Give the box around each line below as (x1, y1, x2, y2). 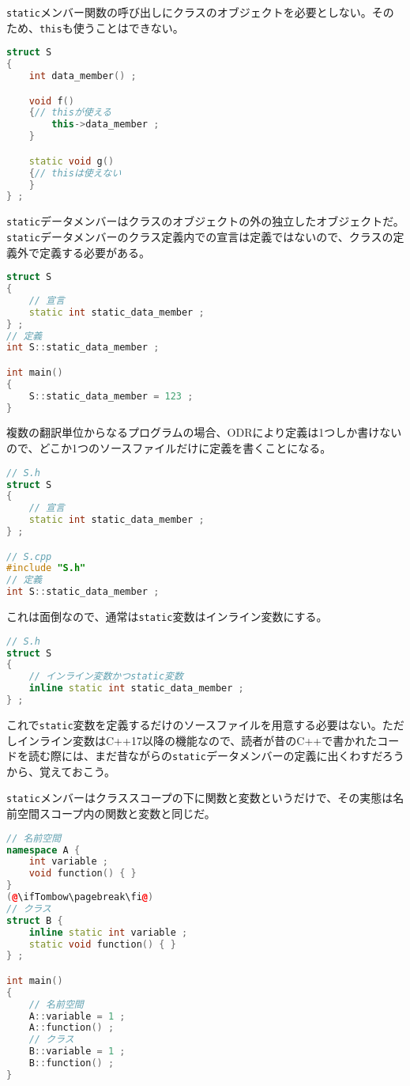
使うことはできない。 (73, 19, 184, 36)
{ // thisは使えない (28, 167, 122, 179)
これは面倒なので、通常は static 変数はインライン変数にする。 (6, 608, 328, 625)
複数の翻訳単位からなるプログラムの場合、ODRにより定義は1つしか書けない (6, 424, 402, 441)
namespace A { (6, 844, 81, 856)
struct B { (6, 914, 63, 926)
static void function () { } (28, 938, 176, 950)
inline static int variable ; (28, 926, 188, 938)
